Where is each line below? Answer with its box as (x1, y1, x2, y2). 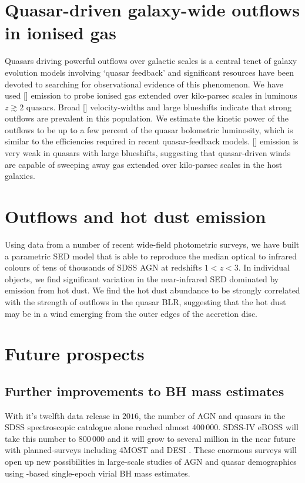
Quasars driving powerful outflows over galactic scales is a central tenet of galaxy (5, 55, 297, 67)
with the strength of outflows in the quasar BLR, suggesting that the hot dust (5, 295, 286, 308)
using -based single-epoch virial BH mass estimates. (5, 467, 190, 479)
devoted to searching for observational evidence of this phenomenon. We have (5, 77, 284, 90)
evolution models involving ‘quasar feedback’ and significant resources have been (5, 66, 294, 78)
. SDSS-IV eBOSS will (218, 421, 299, 433)
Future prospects (5, 342, 145, 366)
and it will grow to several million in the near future (107, 432, 296, 444)
